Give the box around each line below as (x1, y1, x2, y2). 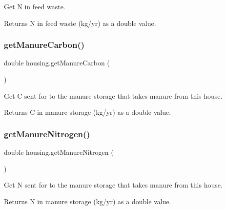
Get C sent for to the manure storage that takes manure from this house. (4, 90, 223, 101)
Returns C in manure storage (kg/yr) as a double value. (4, 107, 171, 117)
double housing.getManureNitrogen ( (4, 147, 114, 157)
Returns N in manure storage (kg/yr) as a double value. (4, 196, 171, 206)
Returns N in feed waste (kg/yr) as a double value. (4, 18, 156, 28)
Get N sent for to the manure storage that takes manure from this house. (4, 180, 223, 190)
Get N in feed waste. (4, 1, 65, 11)
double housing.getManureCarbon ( (4, 58, 110, 68)
